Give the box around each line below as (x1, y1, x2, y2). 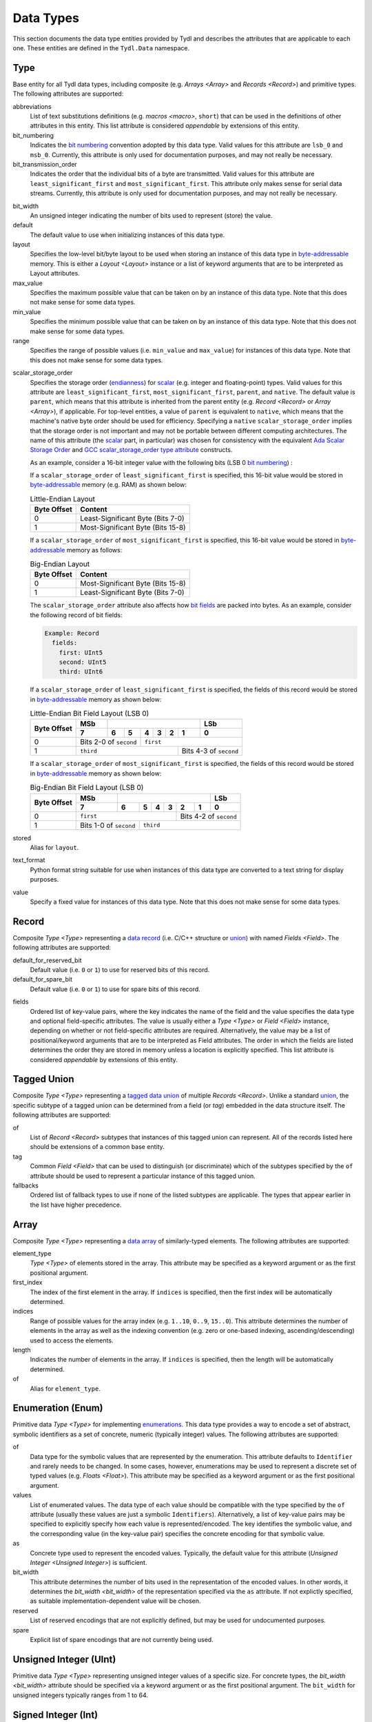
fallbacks (12, 1181, 39, 1190)
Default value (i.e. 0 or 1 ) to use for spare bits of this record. (30, 985, 201, 993)
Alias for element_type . (30, 1384, 101, 1393)
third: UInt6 (59, 668, 103, 676)
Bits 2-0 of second (80, 737, 137, 747)
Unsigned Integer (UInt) (12, 1653, 116, 1665)
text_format (12, 856, 45, 864)
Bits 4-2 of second (180, 811, 237, 821)
